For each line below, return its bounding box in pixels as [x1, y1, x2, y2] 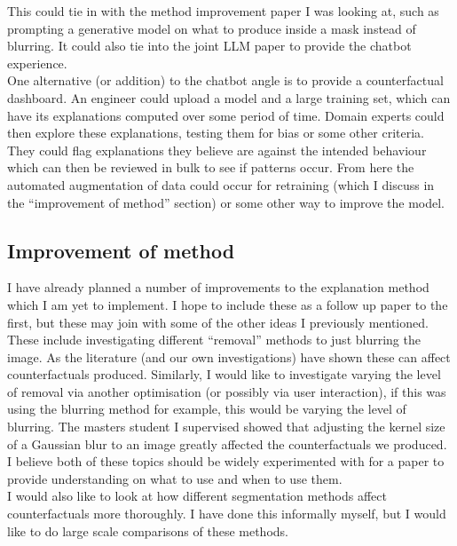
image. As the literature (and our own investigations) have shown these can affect [7, 347, 451, 366]
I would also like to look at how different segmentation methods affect [7, 487, 387, 505]
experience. [7, 53, 67, 72]
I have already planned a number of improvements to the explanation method [7, 278, 429, 297]
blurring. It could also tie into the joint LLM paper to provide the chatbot [7, 36, 412, 55]
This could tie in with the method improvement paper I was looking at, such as [7, 2, 439, 20]
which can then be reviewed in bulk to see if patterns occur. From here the [7, 158, 414, 177]
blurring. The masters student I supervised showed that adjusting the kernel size [7, 417, 445, 436]
